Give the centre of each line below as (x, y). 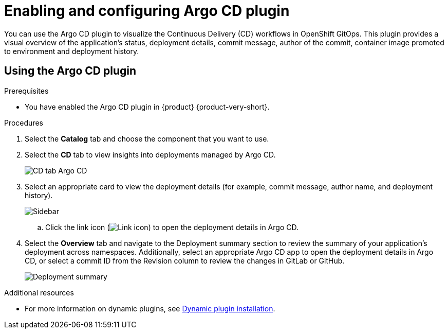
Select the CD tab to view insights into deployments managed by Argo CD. (150, 154)
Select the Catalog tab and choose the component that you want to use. (147, 138)
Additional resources (39, 292)
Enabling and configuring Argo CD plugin (147, 11)
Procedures (24, 122)
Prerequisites (26, 91)
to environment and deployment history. (72, 51)
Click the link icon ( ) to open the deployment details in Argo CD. (172, 227)
